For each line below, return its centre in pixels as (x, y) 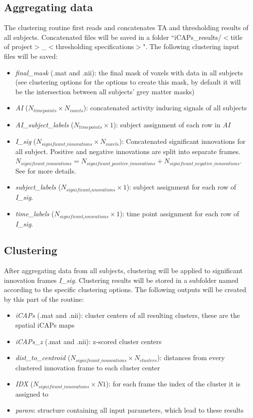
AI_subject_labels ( (44, 124)
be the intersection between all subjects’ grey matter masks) (105, 91)
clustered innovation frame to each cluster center (88, 367)
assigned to (32, 393)
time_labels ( (35, 214)
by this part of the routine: (44, 299)
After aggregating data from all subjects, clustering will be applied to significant (123, 270)
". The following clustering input (191, 46)
